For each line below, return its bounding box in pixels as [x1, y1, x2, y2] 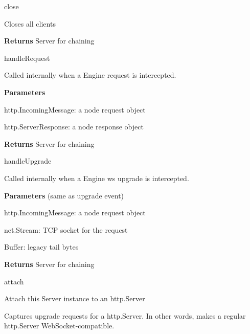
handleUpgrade [4, 155, 52, 166]
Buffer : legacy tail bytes [4, 241, 79, 252]
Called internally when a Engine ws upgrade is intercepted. [4, 172, 189, 183]
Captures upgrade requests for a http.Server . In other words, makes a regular [4, 310, 246, 321]
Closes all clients [4, 18, 56, 29]
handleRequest [4, 52, 50, 63]
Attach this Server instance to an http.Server [4, 293, 145, 304]
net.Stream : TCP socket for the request [4, 224, 128, 235]
